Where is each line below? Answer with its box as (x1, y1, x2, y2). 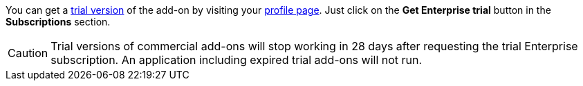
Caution (8, 46, 48, 60)
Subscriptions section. (6, 16, 111, 28)
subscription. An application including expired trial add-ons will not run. (50, 53, 423, 67)
